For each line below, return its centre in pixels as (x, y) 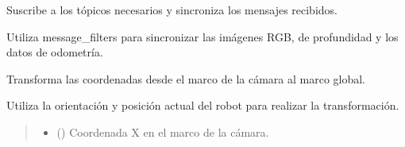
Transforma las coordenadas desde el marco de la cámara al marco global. (186, 78)
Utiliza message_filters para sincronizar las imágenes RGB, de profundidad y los (202, 36)
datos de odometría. (55, 52)
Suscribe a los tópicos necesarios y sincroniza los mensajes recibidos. (172, 10)
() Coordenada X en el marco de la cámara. (163, 132)
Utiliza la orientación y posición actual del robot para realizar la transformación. (203, 105)
